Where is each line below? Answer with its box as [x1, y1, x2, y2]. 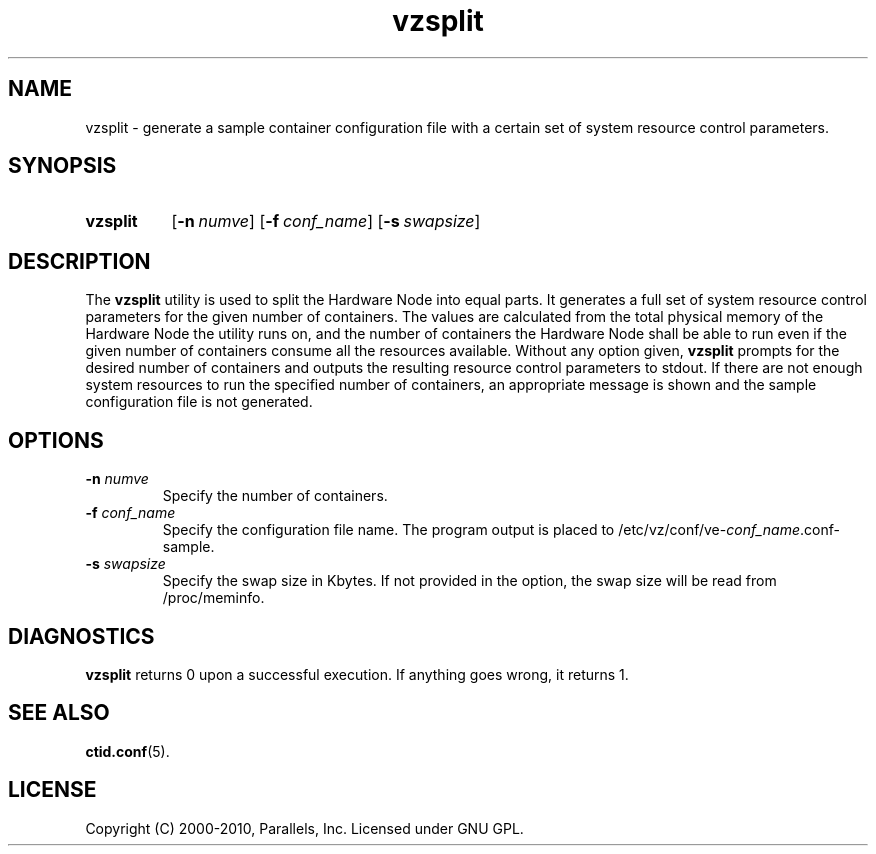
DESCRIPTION [8, 248, 151, 274]
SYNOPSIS [8, 153, 117, 179]
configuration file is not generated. [85, 393, 313, 411]
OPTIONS [8, 427, 104, 453]
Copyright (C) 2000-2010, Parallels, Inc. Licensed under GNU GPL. [85, 819, 524, 837]
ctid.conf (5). [85, 742, 170, 760]
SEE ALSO [8, 700, 110, 726]
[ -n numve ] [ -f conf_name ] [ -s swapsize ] [171, 211, 481, 232]
